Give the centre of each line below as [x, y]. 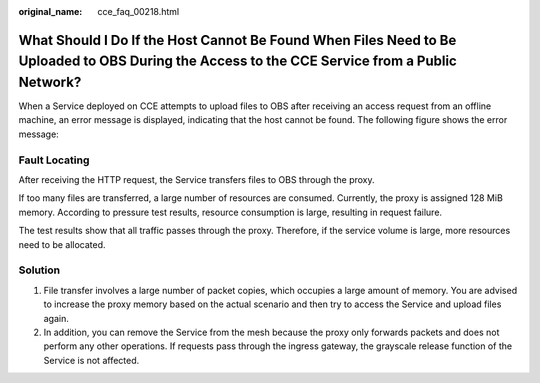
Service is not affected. [91, 360]
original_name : [50, 11]
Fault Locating [54, 160]
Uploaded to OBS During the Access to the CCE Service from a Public [237, 61]
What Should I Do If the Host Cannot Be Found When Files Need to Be [237, 40]
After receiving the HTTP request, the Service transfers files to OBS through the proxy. [196, 180]
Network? [50, 82]
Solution [39, 270]
